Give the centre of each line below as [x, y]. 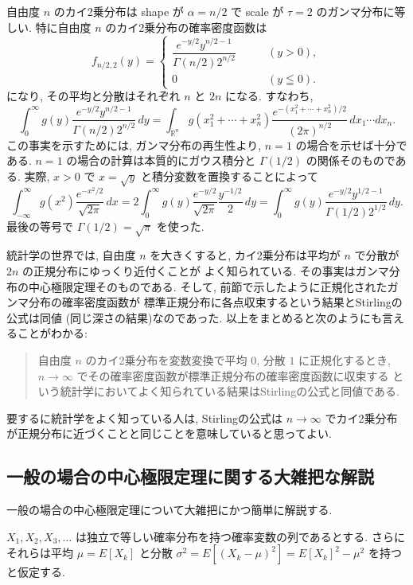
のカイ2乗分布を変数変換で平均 [166, 360]
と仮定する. [36, 572]
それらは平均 [40, 553]
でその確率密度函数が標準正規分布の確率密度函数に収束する [233, 375]
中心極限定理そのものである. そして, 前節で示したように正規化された [208, 286]
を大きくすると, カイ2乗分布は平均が [245, 255]
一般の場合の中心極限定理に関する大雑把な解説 [190, 476]
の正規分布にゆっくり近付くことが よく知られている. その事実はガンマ [206, 271]
